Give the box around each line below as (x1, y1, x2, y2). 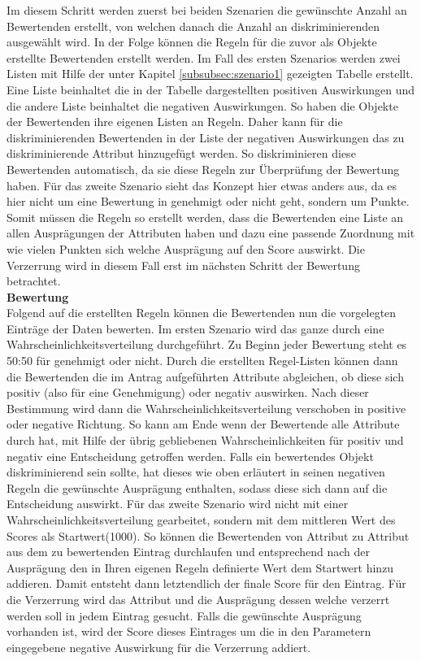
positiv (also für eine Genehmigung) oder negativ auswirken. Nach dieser (7, 384, 369, 401)
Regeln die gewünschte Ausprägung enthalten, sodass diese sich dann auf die (7, 479, 388, 496)
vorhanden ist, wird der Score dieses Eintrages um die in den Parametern (7, 623, 371, 640)
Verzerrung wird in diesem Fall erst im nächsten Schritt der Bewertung (7, 256, 360, 273)
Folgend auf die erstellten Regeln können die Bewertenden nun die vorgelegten (7, 304, 397, 321)
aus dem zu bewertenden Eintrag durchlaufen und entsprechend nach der (7, 543, 371, 560)
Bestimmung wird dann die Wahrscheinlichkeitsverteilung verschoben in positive (7, 399, 406, 416)
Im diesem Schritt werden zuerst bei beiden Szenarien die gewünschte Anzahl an (7, 2, 407, 18)
